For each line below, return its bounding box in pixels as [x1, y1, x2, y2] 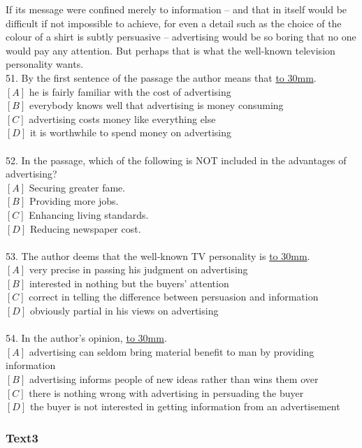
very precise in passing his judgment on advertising [29, 262, 248, 277]
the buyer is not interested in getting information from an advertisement [29, 399, 340, 414]
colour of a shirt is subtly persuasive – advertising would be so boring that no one [6, 29, 356, 44]
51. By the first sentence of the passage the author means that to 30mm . [6, 70, 317, 85]
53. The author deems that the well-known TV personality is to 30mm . [6, 248, 310, 263]
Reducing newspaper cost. [29, 221, 141, 236]
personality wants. [6, 57, 84, 71]
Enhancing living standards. [29, 207, 149, 222]
